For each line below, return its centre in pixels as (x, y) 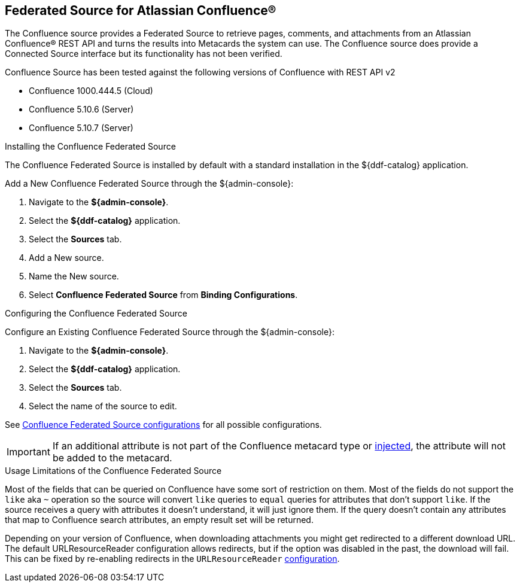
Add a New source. (66, 258)
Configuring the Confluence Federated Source (96, 314)
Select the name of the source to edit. (103, 406)
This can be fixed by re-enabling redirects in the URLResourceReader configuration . (172, 559)
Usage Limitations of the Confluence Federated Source (113, 471)
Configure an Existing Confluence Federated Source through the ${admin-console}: (170, 332)
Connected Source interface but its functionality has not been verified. (144, 54)
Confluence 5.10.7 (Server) (81, 128)
